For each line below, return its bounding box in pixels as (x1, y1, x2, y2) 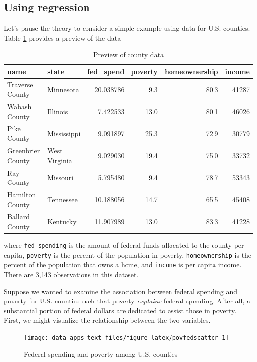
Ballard (7, 211, 30, 222)
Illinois (47, 106, 68, 117)
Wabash (7, 101, 32, 112)
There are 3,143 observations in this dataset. (4, 269, 139, 280)
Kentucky (47, 216, 77, 227)
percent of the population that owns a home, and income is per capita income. (4, 259, 242, 270)
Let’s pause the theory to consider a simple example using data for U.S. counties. (4, 23, 250, 33)
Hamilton (7, 189, 36, 200)
